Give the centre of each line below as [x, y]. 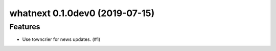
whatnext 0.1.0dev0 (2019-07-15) [82, 13]
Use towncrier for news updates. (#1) [61, 39]
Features [25, 27]
